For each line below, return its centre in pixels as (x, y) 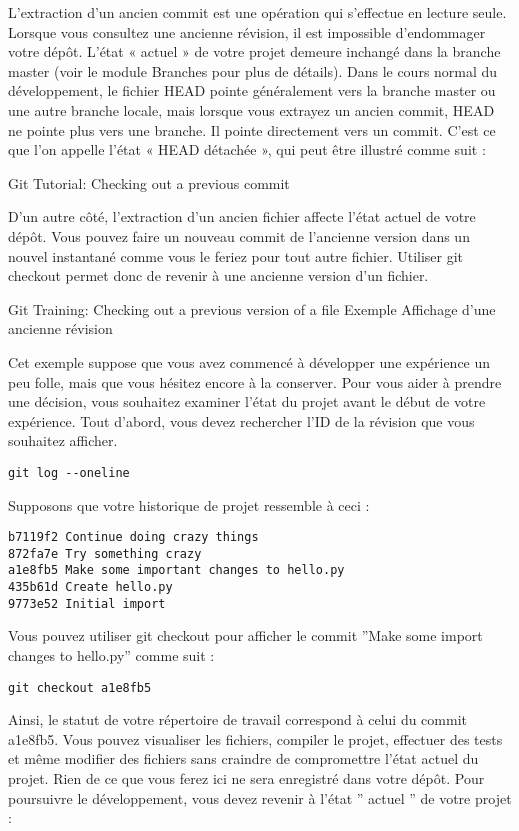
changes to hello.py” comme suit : (111, 655)
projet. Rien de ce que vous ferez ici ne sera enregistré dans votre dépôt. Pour (246, 778)
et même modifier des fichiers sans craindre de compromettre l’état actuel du (243, 758)
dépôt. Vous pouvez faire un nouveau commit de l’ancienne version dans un (239, 235)
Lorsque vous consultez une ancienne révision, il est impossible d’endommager (247, 31)
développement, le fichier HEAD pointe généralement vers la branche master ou (252, 90)
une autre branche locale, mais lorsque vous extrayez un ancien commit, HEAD (251, 109)
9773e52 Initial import (87, 603)
